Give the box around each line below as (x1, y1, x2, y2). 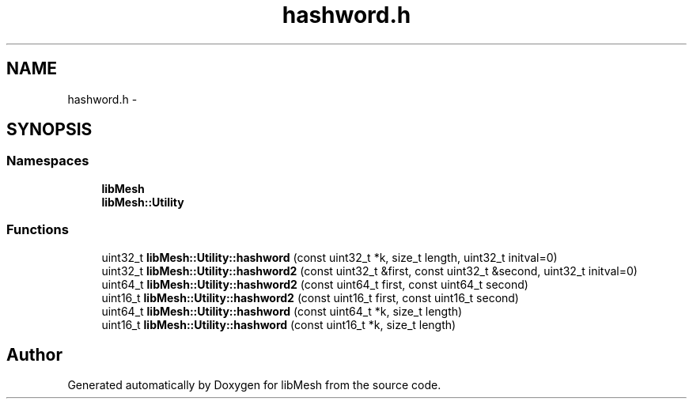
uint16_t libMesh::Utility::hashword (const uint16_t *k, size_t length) (101, 317, 456, 331)
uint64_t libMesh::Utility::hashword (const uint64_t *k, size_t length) (101, 304, 463, 318)
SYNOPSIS (6, 119, 93, 140)
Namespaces (6, 153, 89, 169)
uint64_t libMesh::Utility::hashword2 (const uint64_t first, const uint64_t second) (101, 277, 528, 291)
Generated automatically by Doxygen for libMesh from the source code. (67, 378, 441, 392)
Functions (6, 221, 69, 238)
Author (6, 344, 62, 365)
